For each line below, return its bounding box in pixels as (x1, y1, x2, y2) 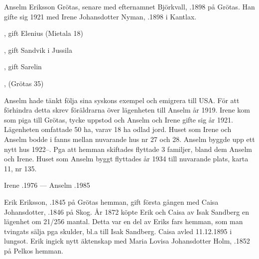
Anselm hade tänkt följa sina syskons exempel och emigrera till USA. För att (4, 95, 240, 105)
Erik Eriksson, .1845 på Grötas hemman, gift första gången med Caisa (4, 196, 219, 207)
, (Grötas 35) (4, 78, 44, 88)
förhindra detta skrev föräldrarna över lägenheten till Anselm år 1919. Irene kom (4, 105, 251, 115)
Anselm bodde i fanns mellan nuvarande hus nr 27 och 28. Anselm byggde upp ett (4, 133, 255, 144)
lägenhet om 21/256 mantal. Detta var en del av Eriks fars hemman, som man (4, 216, 243, 227)
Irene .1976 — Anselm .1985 (4, 180, 90, 190)
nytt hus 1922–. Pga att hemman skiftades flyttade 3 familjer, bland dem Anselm (4, 143, 252, 154)
